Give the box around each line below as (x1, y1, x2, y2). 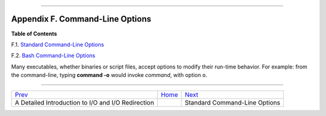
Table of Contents (11, 30, 57, 37)
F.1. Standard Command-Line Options (11, 41, 104, 48)
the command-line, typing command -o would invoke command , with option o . (11, 72, 208, 79)
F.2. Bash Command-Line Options (11, 52, 96, 60)
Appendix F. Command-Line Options (11, 14, 152, 24)
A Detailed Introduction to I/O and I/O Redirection (14, 99, 155, 107)
